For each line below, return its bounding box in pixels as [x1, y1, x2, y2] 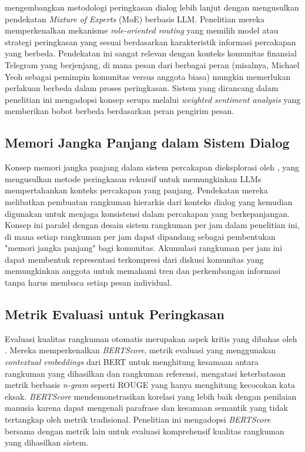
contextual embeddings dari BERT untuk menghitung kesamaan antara [5, 356, 259, 368]
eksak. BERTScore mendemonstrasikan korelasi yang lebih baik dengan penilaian [5, 390, 297, 402]
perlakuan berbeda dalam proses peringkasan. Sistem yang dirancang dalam [5, 82, 279, 94]
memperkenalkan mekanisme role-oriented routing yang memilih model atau [5, 24, 279, 36]
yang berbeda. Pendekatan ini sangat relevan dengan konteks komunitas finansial [5, 47, 297, 59]
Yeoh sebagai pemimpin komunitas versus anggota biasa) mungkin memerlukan [5, 70, 291, 82]
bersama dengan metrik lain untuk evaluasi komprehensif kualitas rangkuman [5, 424, 284, 437]
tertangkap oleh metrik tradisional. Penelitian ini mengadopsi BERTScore [5, 413, 271, 426]
